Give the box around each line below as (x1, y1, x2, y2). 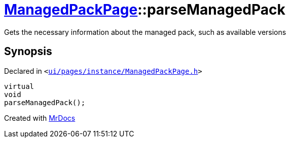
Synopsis (4, 45, 52, 58)
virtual (4, 82, 34, 90)
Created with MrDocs (4, 113, 76, 122)
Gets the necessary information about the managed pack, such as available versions (4, 27, 286, 36)
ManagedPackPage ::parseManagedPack (4, 1, 285, 18)
